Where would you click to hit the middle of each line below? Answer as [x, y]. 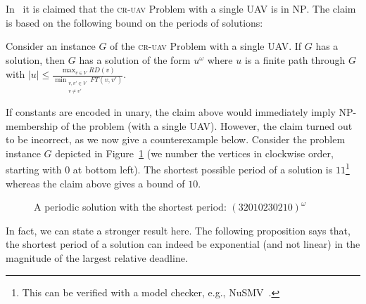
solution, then [36, 59]
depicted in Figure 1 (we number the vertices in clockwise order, [194, 153]
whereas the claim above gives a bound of [95, 183]
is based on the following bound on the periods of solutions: [134, 22]
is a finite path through [295, 59]
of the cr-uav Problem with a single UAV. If [206, 46]
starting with [34, 169]
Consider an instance [51, 46]
